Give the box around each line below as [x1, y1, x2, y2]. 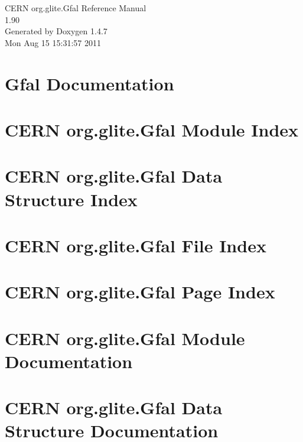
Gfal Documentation [5, 71, 174, 95]
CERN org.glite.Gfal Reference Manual [5, 2, 146, 14]
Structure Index [5, 187, 138, 211]
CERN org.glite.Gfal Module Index [5, 117, 299, 141]
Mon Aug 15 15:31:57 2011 [5, 36, 101, 48]
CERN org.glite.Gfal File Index [5, 233, 266, 257]
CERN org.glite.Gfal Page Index [5, 279, 275, 304]
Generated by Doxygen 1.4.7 [5, 25, 107, 37]
